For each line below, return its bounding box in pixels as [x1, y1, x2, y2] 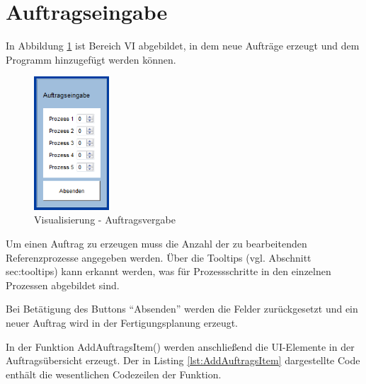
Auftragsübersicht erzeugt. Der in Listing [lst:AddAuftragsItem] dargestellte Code [6, 353, 360, 368]
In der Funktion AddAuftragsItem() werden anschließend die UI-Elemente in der [6, 339, 355, 354]
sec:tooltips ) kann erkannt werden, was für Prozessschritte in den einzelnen [6, 264, 331, 279]
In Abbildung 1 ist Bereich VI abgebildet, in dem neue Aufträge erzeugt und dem [6, 38, 360, 53]
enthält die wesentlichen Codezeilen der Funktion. [6, 366, 222, 381]
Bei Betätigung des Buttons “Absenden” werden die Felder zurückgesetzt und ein [6, 301, 358, 316]
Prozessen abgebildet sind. [6, 277, 120, 292]
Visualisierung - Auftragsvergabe [34, 212, 176, 227]
